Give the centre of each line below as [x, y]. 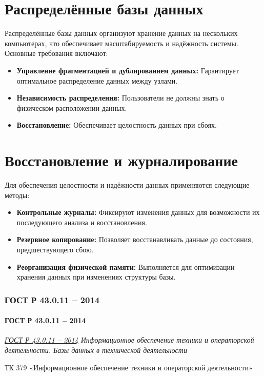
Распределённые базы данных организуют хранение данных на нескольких [121, 33]
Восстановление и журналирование [121, 160]
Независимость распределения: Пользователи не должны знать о [120, 98]
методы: [17, 195]
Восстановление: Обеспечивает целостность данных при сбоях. [117, 125]
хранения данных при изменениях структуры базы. [96, 277]
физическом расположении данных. [72, 107]
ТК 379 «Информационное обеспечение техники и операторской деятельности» [129, 367]
